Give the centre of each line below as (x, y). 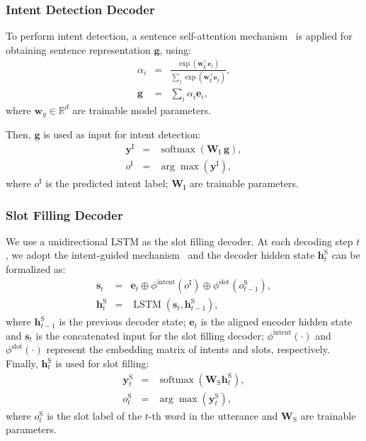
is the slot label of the (95, 415)
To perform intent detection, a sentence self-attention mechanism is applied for (179, 36)
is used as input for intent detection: (122, 134)
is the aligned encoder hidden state (276, 322)
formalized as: (36, 269)
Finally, (22, 363)
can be (346, 255)
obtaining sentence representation (78, 49)
